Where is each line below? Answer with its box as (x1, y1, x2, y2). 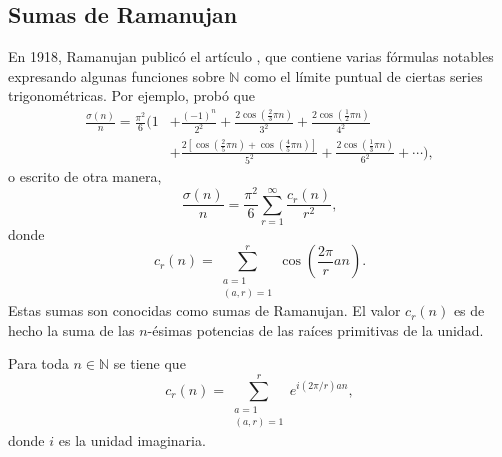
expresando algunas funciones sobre (8, 65, 225, 86)
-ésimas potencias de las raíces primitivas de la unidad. (147, 319, 484, 340)
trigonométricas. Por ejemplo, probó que (8, 85, 256, 106)
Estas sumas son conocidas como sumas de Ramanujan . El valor (8, 300, 401, 321)
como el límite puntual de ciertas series (244, 65, 483, 86)
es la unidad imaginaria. (58, 429, 206, 450)
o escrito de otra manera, (8, 166, 162, 187)
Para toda (8, 353, 69, 374)
